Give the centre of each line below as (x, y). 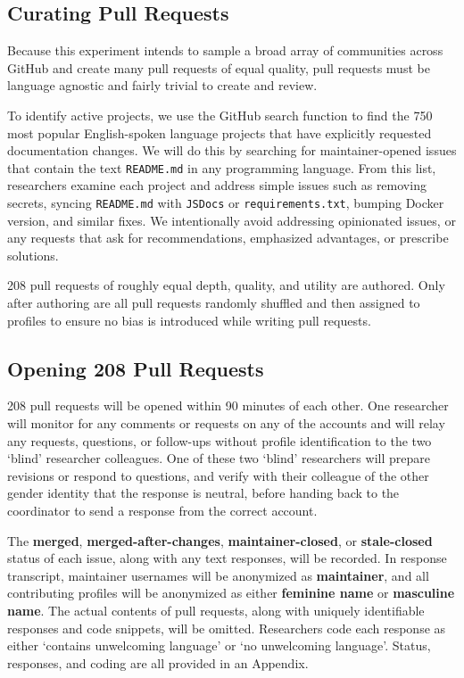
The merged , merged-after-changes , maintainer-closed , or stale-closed (220, 540)
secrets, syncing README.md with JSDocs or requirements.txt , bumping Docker (226, 203)
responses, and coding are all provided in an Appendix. (158, 662)
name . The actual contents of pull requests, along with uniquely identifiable (216, 610)
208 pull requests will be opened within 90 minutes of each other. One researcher (228, 405)
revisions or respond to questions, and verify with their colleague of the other (218, 475)
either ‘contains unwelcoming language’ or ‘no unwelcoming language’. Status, (219, 645)
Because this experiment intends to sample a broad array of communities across (225, 50)
